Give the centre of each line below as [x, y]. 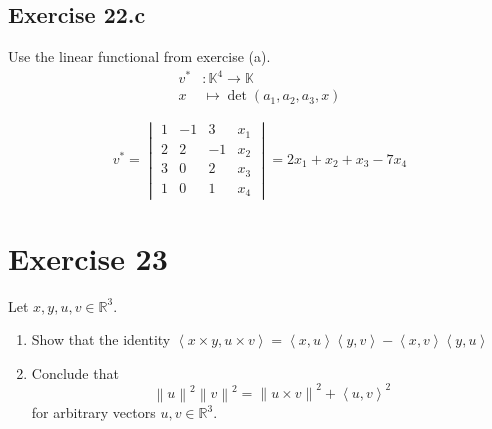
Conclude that [75, 372]
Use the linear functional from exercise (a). [139, 56]
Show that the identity [101, 339]
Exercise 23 [88, 257]
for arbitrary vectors [93, 412]
